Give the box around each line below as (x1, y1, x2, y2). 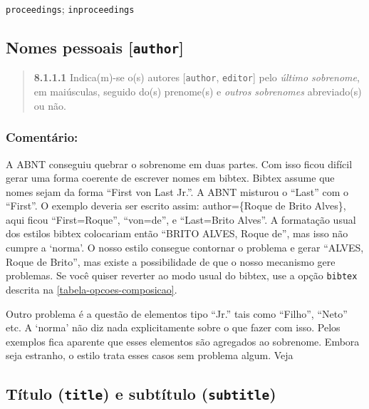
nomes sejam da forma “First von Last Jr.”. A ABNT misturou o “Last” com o (6, 184, 349, 199)
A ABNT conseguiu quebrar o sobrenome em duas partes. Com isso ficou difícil (6, 156, 353, 171)
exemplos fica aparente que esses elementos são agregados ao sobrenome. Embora (6, 333, 360, 348)
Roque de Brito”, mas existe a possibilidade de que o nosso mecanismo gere (6, 254, 336, 269)
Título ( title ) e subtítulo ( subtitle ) (6, 383, 276, 405)
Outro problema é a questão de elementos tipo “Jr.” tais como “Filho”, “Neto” (6, 306, 348, 321)
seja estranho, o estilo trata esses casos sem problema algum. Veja (6, 348, 293, 363)
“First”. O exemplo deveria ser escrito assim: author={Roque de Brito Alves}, (6, 198, 346, 213)
